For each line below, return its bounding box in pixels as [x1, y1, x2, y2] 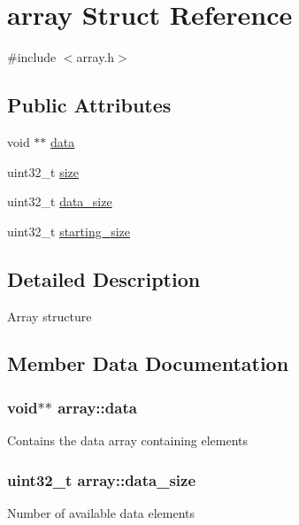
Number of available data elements [7, 503, 195, 521]
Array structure [7, 306, 92, 325]
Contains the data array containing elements [7, 431, 249, 450]
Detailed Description [7, 265, 201, 292]
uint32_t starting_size [7, 221, 131, 240]
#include [7, 48, 57, 66]
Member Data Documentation [7, 350, 289, 377]
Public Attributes [7, 91, 172, 119]
